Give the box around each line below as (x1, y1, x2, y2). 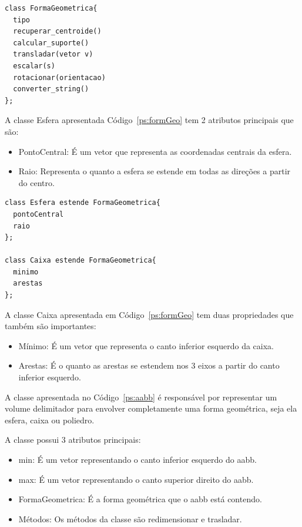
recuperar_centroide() (13, 27, 102, 36)
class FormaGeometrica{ (5, 4, 98, 12)
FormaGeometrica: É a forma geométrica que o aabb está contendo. (18, 493, 262, 505)
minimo (13, 267, 39, 276)
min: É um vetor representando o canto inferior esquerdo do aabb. (18, 453, 257, 465)
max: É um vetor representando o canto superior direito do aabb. (18, 473, 254, 485)
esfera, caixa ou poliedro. (5, 413, 95, 426)
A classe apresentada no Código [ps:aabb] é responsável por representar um (5, 390, 277, 403)
